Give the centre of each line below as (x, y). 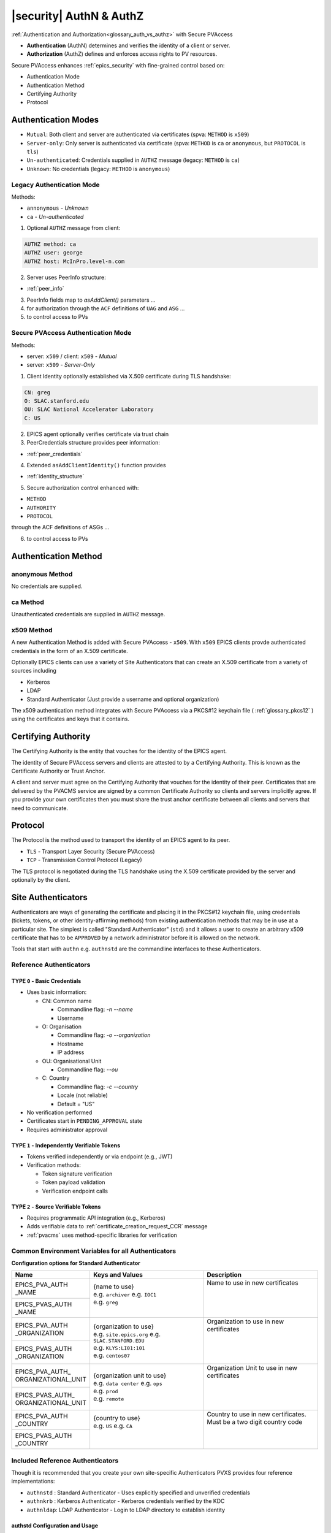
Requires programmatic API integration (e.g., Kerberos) (96, 1218)
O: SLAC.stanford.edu (57, 401)
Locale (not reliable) (83, 1095)
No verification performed (59, 1112)
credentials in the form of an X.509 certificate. (70, 651)
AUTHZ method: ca (50, 244)
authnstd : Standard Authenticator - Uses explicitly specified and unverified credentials (139, 1493)
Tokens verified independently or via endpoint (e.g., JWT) (100, 1156)
